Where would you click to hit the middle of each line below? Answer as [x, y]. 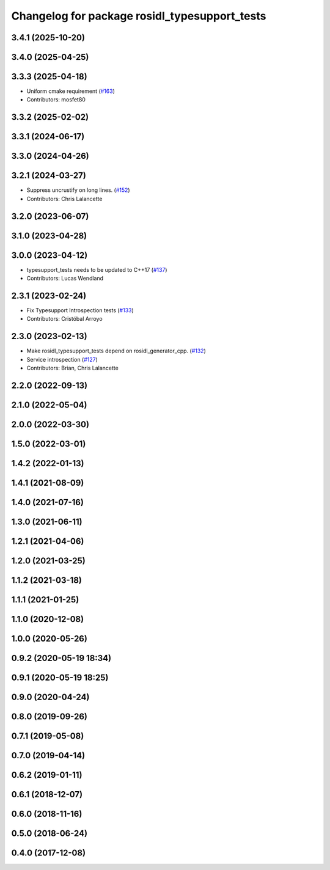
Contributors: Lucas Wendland [65, 279]
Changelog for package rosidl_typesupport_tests [139, 16]
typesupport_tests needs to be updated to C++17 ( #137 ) [97, 269]
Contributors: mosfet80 [56, 100]
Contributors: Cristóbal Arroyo [65, 319]
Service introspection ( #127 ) [62, 359]
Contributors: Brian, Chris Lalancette [72, 368]
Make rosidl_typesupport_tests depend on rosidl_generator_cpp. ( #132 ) [116, 351]
